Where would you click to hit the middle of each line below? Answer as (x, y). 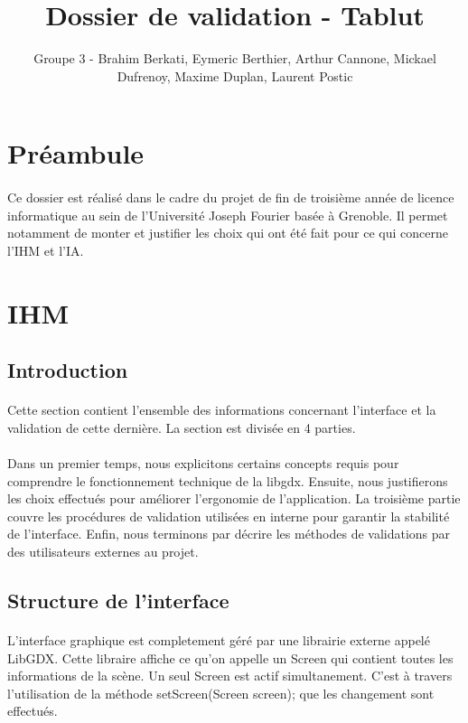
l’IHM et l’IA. (46, 250)
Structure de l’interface (118, 600)
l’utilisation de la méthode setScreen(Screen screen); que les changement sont (221, 693)
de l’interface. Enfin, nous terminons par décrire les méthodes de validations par (229, 534)
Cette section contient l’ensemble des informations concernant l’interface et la (222, 410)
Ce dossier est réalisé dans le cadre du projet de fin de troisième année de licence (231, 197)
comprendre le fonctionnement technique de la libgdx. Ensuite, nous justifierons (228, 480)
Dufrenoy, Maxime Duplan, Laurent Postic (235, 75)
